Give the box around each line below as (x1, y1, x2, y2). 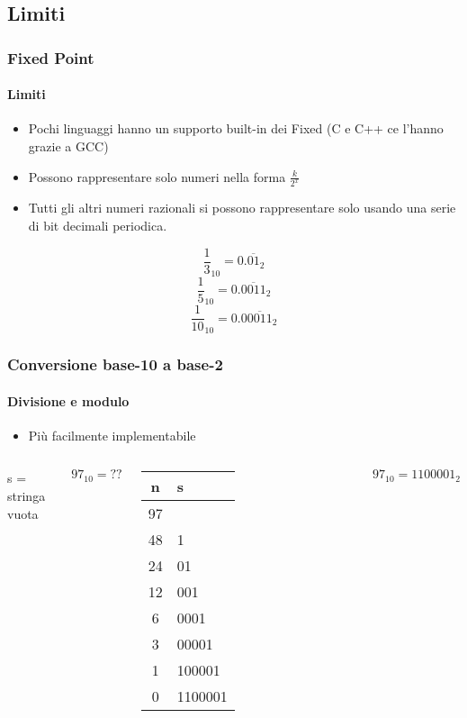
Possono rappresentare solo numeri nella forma (28, 167, 286, 186)
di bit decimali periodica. (28, 216, 167, 235)
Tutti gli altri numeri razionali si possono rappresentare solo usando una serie (28, 198, 456, 217)
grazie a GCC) (28, 137, 109, 156)
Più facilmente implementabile (28, 425, 196, 444)
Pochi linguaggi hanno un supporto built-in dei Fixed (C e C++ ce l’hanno (28, 119, 444, 138)
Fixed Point (7, 46, 94, 68)
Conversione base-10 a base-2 (7, 353, 223, 376)
